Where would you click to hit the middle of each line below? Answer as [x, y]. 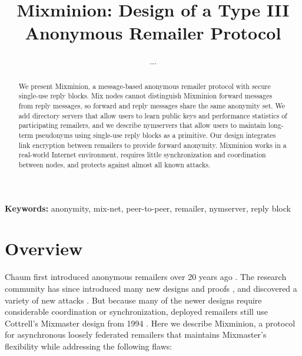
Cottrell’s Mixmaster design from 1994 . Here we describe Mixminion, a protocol [150, 323]
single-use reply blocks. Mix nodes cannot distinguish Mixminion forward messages [145, 96]
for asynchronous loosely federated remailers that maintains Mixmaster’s [136, 334]
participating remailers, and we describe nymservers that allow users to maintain [142, 125]
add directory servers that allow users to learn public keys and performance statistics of [153, 115]
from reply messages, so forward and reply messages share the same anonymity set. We [152, 106]
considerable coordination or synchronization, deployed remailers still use [137, 311]
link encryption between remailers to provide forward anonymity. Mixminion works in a [152, 145]
